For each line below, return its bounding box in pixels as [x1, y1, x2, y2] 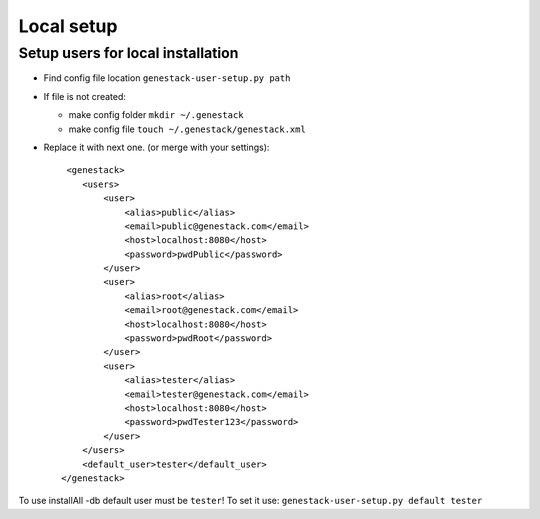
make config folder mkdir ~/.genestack [68, 109, 244, 121]
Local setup [18, 15, 118, 37]
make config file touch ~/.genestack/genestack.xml [68, 123, 307, 135]
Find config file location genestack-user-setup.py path [43, 72, 291, 84]
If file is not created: [43, 90, 127, 102]
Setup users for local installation [18, 44, 239, 62]
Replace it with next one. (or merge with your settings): [43, 141, 270, 153]
